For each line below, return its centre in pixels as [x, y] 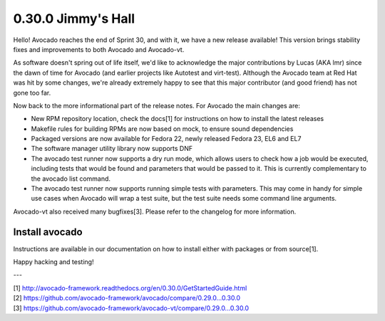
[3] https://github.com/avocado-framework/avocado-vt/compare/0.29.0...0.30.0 [131, 308]
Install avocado [48, 232]
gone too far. [32, 93]
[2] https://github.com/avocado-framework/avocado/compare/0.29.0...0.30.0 [127, 298]
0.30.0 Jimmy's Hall [74, 19]
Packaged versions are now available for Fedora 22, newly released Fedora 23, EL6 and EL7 [166, 139]
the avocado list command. [71, 179]
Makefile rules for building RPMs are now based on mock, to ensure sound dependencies [162, 129]
